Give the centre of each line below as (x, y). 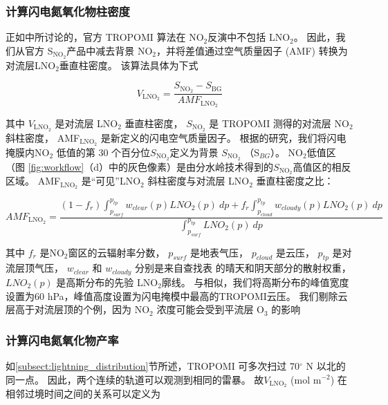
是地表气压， (220, 252)
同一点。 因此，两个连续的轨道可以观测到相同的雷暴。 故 (135, 379)
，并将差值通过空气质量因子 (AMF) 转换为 (252, 50)
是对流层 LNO (86, 123)
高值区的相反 (322, 166)
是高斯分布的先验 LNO (107, 282)
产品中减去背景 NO (110, 50)
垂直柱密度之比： (295, 181)
